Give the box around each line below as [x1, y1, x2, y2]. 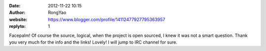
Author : [9, 10, 26, 16]
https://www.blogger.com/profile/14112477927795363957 [48, 16, 166, 22]
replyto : [9, 24, 26, 29]
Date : [9, 3, 21, 8]
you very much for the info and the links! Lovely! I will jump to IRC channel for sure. [9, 39, 177, 45]
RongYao [48, 10, 66, 16]
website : [9, 16, 28, 22]
